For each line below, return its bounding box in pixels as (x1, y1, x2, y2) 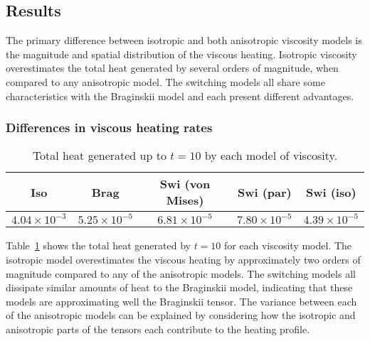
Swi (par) (237, 183, 292, 200)
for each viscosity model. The (224, 238, 352, 253)
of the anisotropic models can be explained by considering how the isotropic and (6, 308, 356, 323)
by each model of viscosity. (204, 147, 338, 164)
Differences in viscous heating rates (6, 119, 213, 136)
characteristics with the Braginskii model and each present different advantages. (6, 88, 354, 103)
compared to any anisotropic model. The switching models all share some (6, 74, 325, 89)
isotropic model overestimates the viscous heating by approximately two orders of (6, 251, 361, 266)
